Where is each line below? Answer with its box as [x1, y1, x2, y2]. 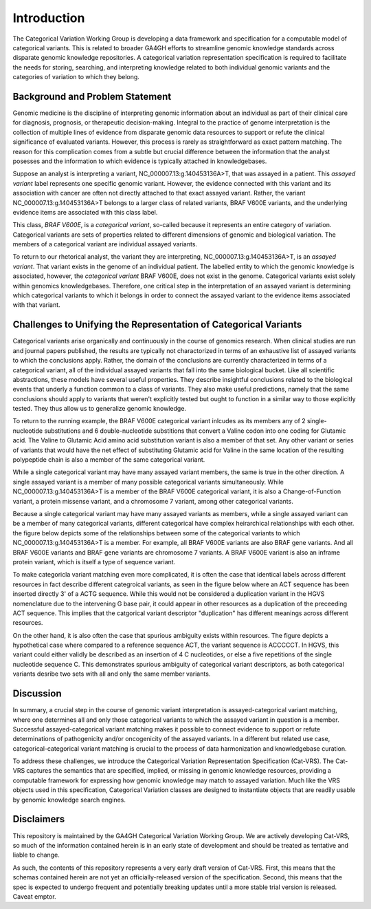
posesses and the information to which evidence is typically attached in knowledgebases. [12, 157, 267, 165]
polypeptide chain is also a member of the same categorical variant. [12, 456, 205, 464]
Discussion [12, 688, 62, 700]
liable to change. [12, 851, 60, 859]
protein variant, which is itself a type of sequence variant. [12, 557, 176, 566]
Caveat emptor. [12, 892, 56, 901]
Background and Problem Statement [12, 90, 172, 103]
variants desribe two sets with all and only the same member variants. [12, 670, 211, 678]
